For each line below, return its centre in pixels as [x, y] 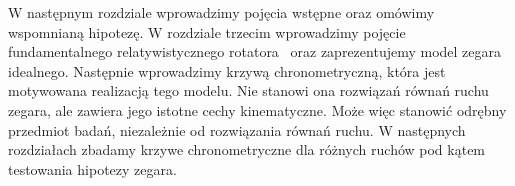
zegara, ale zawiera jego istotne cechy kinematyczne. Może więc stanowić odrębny [257, 109]
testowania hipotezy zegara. [92, 168]
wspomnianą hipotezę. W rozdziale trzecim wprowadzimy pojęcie [207, 31]
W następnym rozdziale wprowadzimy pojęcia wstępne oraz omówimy [221, 12]
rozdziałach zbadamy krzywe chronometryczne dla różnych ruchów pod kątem [247, 149]
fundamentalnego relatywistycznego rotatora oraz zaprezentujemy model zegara [255, 51]
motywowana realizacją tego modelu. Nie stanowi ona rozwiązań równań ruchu [248, 90]
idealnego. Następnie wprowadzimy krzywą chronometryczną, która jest [227, 70]
